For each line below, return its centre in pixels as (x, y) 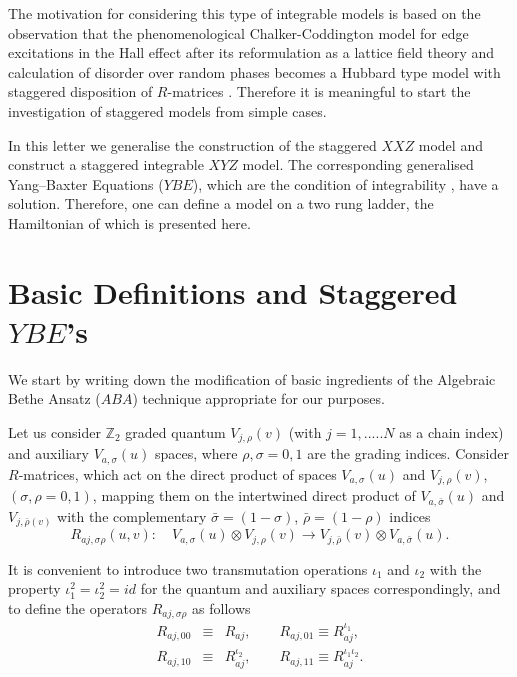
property (34, 588)
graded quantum (175, 432)
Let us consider (54, 432)
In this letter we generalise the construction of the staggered (192, 144)
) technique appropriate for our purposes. (258, 398)
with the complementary (132, 515)
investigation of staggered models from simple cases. (167, 110)
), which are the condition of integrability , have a (345, 183)
